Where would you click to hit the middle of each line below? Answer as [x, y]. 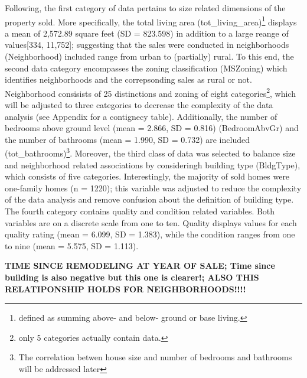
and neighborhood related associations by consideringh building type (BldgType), [153, 164]
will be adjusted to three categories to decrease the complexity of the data [139, 105]
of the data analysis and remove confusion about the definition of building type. [149, 199]
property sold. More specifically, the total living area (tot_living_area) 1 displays [151, 21]
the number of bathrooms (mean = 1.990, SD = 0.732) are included [127, 139]
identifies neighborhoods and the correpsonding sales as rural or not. [128, 79]
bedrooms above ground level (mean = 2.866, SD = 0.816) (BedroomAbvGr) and [152, 128]
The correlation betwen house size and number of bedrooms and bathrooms [155, 357]
